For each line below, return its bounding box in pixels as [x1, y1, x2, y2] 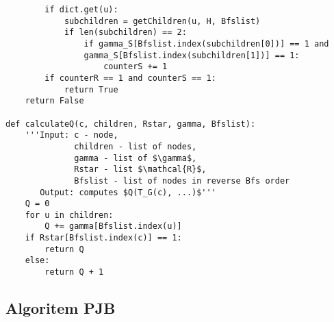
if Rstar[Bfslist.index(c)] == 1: [25, 233, 182, 243]
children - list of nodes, [74, 141, 197, 151]
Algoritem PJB [5, 297, 116, 319]
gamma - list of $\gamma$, [74, 153, 197, 163]
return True [64, 84, 118, 95]
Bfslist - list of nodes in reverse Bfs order [74, 175, 290, 186]
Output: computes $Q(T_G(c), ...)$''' [40, 187, 216, 197]
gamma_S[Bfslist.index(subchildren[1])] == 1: [83, 50, 300, 60]
